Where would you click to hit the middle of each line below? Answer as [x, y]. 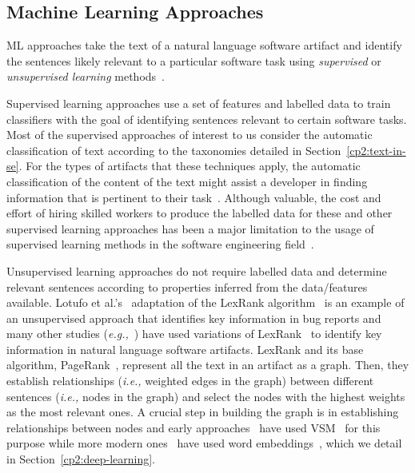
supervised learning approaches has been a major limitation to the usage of [190, 228]
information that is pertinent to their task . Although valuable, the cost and [194, 197]
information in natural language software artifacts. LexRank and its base [185, 349]
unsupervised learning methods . [86, 76]
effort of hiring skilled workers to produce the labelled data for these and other [200, 213]
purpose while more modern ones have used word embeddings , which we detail [204, 443]
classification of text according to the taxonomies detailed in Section [174, 150]
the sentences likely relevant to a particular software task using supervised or [194, 60]
